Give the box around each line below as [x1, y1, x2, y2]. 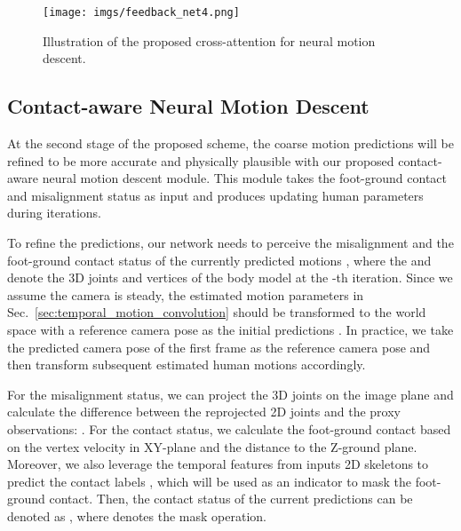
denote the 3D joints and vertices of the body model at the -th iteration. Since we [7, 268, 453, 287]
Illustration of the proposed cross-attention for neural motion [43, 31, 376, 50]
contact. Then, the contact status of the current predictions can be [49, 489, 413, 508]
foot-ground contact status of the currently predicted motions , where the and [7, 250, 432, 269]
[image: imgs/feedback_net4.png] [43, 6, 240, 19]
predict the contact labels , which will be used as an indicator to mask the [7, 472, 411, 490]
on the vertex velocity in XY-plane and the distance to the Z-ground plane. [7, 437, 417, 456]
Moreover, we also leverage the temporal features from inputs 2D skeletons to [7, 455, 429, 473]
